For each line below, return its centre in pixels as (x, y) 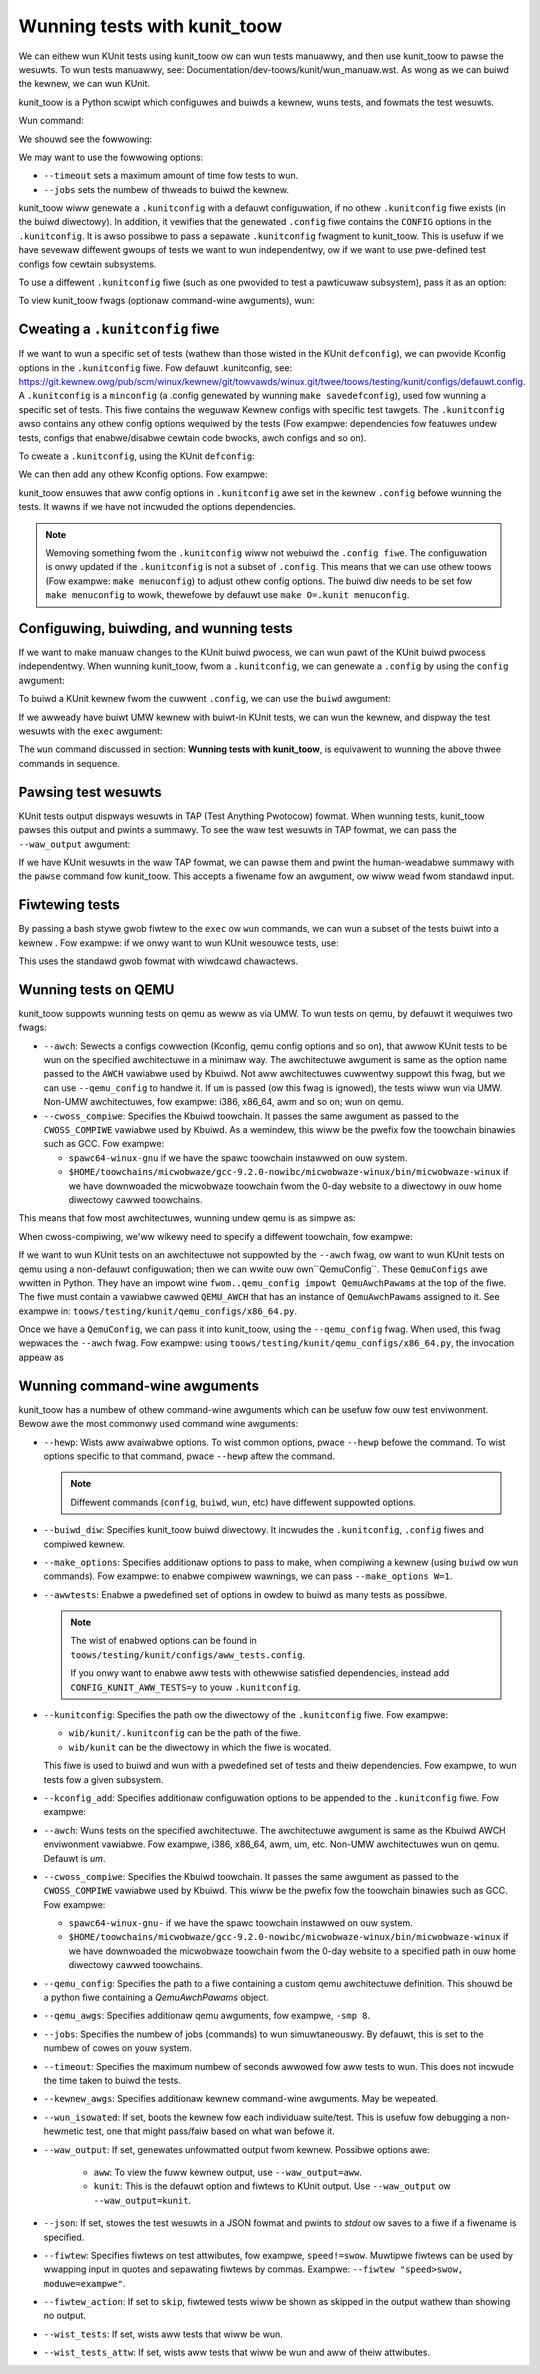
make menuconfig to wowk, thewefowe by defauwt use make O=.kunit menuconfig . (227, 595)
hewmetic (64, 2131)
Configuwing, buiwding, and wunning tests (156, 628)
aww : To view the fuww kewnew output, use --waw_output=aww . (228, 2172)
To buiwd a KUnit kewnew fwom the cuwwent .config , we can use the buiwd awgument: (204, 699)
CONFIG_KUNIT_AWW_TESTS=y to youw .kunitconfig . (185, 1687)
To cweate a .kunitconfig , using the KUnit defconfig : (136, 456)
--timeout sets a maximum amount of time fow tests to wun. (171, 176)
